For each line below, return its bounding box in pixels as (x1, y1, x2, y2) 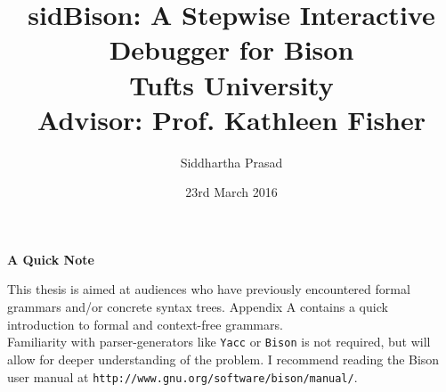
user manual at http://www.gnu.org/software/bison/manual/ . (7, 367, 358, 386)
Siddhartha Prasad (180, 152, 283, 171)
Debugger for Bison (109, 31, 354, 68)
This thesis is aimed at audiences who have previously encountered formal (7, 280, 410, 298)
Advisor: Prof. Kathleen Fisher (36, 101, 426, 137)
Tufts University (129, 66, 334, 102)
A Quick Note (7, 249, 94, 268)
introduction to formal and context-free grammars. (7, 314, 283, 333)
